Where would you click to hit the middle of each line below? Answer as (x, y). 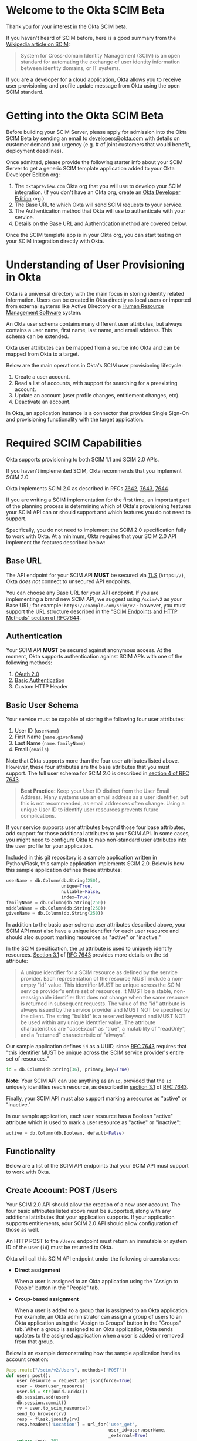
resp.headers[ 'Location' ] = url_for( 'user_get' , (77, 1425)
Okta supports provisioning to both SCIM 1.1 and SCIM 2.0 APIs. (83, 459)
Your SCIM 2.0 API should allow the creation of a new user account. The (93, 1204)
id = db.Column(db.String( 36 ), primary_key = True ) (68, 1070)
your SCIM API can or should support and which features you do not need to (98, 512)
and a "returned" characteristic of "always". (73, 1035)
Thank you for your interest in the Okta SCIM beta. (67, 26)
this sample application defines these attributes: (64, 870)
